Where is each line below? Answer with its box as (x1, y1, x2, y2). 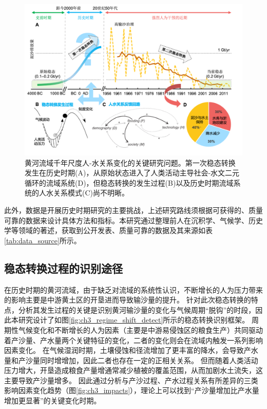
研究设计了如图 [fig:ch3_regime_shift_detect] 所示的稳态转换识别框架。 (18, 314, 250, 325)
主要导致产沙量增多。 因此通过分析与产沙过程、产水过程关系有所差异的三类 (4, 375, 258, 385)
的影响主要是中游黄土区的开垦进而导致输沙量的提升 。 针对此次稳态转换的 (4, 294, 251, 305)
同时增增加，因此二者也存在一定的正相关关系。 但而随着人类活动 (40, 354, 258, 365)
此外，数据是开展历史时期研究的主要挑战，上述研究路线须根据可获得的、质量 (4, 204, 263, 215)
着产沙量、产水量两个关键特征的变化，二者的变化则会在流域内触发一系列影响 (4, 334, 263, 345)
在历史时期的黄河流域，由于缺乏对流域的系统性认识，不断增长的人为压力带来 (4, 284, 263, 295)
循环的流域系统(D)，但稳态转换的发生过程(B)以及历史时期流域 (25, 177, 234, 188)
